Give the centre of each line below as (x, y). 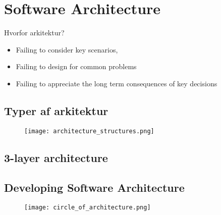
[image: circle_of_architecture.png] (88, 208)
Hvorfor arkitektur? (34, 33)
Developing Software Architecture (94, 187)
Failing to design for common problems (76, 66)
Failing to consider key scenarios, (67, 49)
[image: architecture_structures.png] (89, 131)
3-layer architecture (56, 157)
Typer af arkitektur (56, 110)
